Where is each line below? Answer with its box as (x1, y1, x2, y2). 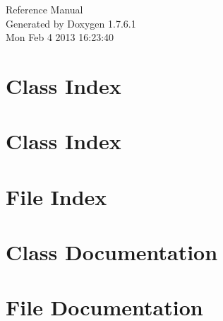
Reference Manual (6, 2, 83, 16)
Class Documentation (6, 238, 218, 267)
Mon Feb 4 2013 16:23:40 (6, 30, 114, 45)
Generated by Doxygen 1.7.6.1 (6, 16, 136, 30)
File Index (6, 182, 107, 211)
